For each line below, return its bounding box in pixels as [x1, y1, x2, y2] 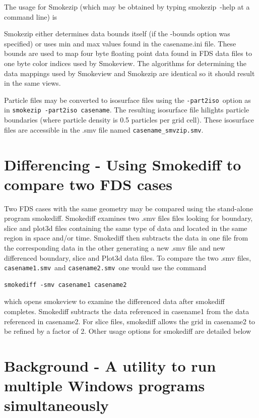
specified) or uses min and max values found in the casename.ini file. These [4, 38, 236, 48]
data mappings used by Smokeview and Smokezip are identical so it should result [4, 68, 255, 78]
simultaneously [4, 395, 109, 415]
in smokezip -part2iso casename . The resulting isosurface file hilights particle [4, 104, 249, 115]
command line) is [4, 11, 57, 22]
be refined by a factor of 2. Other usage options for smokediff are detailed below [4, 326, 251, 336]
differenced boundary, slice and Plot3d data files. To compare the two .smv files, [4, 252, 251, 263]
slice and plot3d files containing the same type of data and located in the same [4, 222, 247, 233]
